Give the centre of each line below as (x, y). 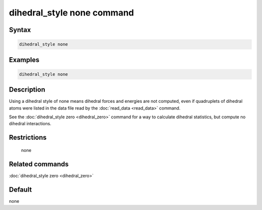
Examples (24, 60)
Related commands (39, 164)
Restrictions (28, 137)
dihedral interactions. (30, 124)
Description (27, 90)
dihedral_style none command (72, 13)
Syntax (20, 30)
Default (20, 189)
